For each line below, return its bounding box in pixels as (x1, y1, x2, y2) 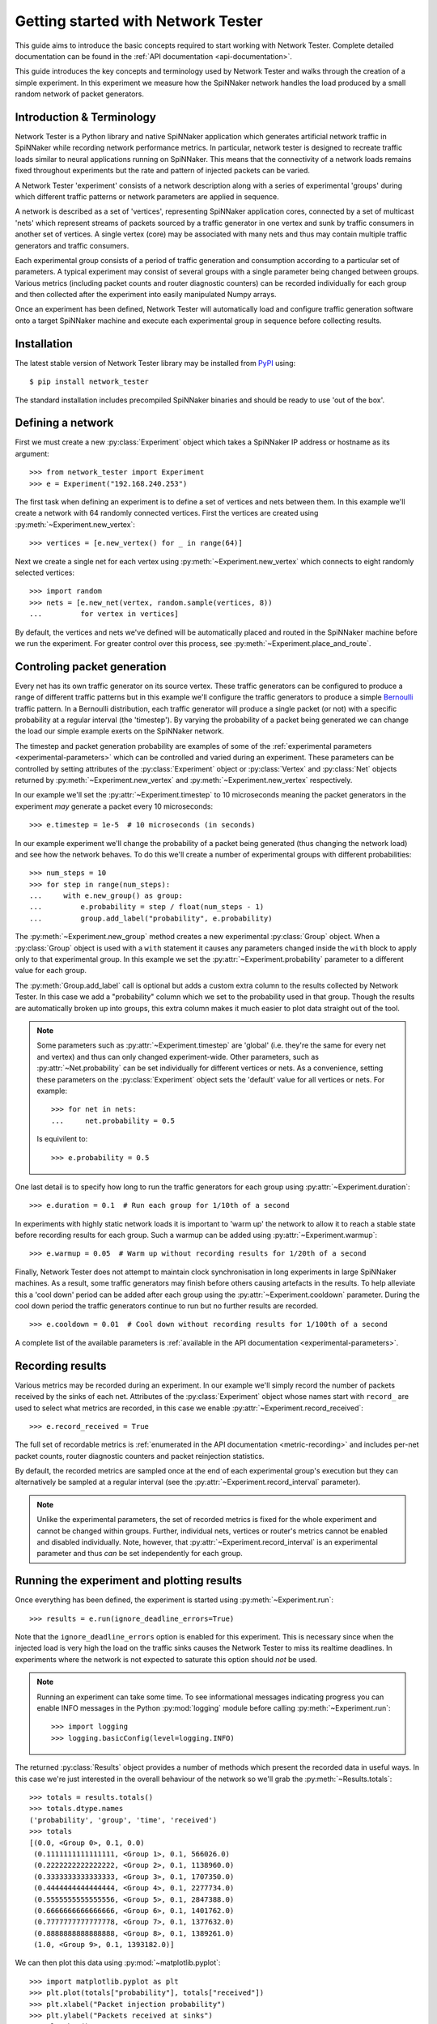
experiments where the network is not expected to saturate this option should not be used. (15, 1654, 317, 1664)
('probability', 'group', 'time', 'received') (29, 1815, 218, 1825)
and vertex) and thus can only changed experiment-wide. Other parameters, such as (36, 1052, 320, 1061)
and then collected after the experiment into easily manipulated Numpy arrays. (15, 290, 277, 300)
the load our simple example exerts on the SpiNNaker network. (15, 726, 224, 736)
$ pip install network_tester (29, 377, 150, 386)
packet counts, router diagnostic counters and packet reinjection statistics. (15, 1451, 265, 1461)
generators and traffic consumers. (15, 240, 129, 250)
